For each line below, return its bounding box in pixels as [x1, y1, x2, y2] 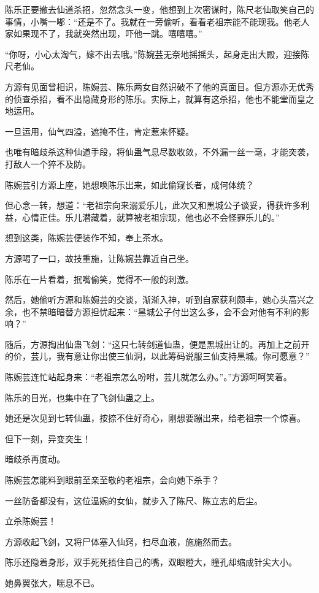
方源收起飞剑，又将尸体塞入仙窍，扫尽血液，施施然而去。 [5, 535, 237, 548]
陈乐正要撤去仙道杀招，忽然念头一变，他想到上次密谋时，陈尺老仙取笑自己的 [5, 3, 314, 15]
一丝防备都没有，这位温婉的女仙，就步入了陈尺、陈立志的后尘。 [5, 494, 263, 507]
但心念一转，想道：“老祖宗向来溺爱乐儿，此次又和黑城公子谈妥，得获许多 [5, 199, 301, 212]
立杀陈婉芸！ [5, 515, 56, 527]
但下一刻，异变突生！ [5, 432, 91, 445]
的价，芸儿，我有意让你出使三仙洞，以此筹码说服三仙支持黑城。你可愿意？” [5, 350, 310, 362]
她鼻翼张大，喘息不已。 [5, 576, 99, 589]
